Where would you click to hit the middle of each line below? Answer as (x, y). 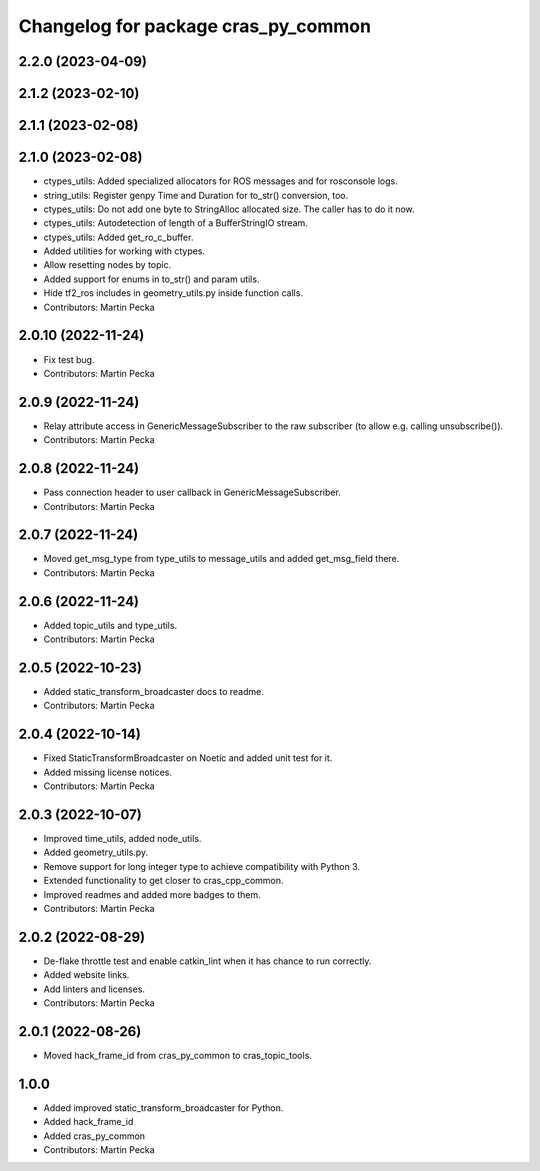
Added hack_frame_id (88, 1122)
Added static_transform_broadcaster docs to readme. (153, 692)
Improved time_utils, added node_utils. (122, 838)
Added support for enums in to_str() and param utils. (151, 279)
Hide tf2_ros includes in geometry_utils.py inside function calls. (173, 293)
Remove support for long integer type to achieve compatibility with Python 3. (201, 866)
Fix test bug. (69, 359)
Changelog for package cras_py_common (195, 26)
